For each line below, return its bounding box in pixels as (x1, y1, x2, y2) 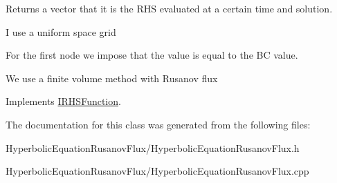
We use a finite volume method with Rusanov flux (6, 70, 218, 85)
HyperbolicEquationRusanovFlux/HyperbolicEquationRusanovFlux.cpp (6, 164, 309, 178)
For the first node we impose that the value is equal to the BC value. (6, 48, 298, 62)
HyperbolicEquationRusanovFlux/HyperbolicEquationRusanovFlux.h (6, 140, 300, 155)
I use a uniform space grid (6, 24, 116, 39)
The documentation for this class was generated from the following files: (6, 117, 311, 131)
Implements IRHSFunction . (6, 94, 121, 108)
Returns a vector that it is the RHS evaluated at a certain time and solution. (6, 1, 333, 15)
